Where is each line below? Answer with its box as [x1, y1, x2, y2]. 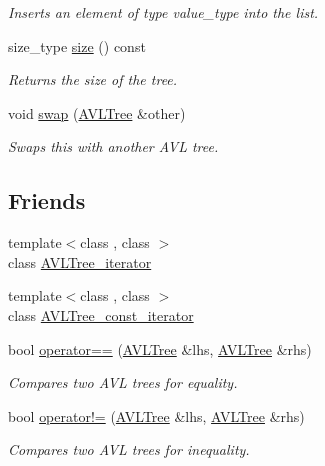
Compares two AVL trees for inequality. [8, 439, 250, 460]
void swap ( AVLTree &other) [8, 102, 186, 123]
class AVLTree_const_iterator [8, 304, 194, 325]
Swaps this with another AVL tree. [8, 136, 219, 157]
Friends [8, 185, 86, 216]
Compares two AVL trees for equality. [8, 372, 238, 393]
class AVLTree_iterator [8, 251, 152, 272]
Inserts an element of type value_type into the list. [8, 2, 319, 22]
